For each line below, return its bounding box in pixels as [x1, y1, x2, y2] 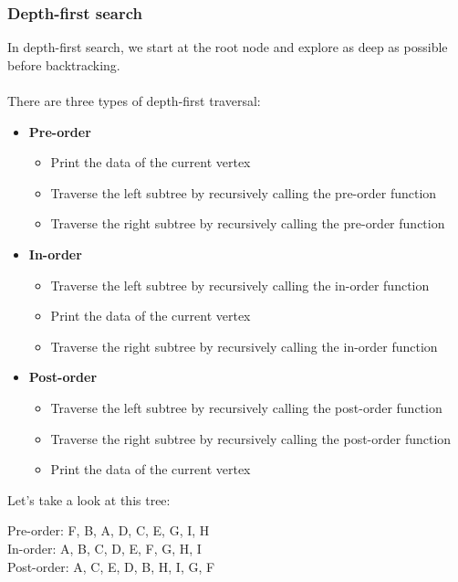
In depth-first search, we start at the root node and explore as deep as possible [7, 37, 448, 57]
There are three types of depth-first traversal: [7, 91, 261, 110]
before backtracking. [7, 55, 120, 74]
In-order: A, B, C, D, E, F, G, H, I [7, 538, 202, 557]
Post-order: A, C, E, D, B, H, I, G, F [7, 556, 215, 576]
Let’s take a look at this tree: [7, 490, 171, 509]
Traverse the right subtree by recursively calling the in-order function [50, 336, 438, 355]
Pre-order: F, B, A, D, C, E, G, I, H [7, 521, 210, 540]
